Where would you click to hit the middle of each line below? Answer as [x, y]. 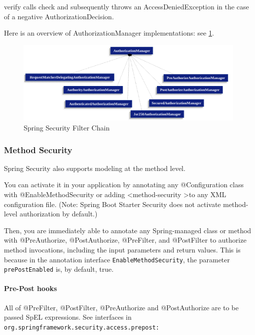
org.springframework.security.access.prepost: [82, 327]
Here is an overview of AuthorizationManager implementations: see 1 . [109, 33]
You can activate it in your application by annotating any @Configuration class [124, 185]
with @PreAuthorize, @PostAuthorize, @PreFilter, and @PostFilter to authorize [125, 240]
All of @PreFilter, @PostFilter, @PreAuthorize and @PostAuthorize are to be [121, 307]
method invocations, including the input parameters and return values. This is [122, 249]
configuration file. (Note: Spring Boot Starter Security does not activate [112, 204]
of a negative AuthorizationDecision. [59, 16]
